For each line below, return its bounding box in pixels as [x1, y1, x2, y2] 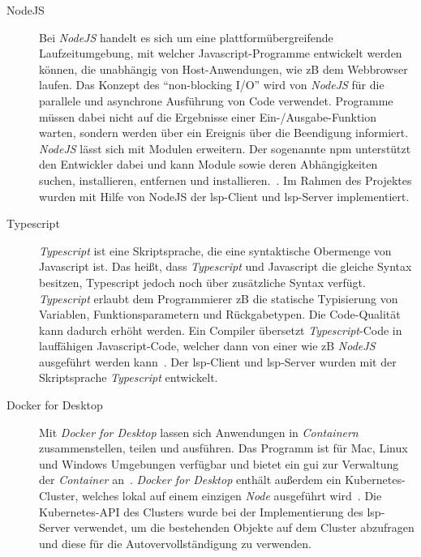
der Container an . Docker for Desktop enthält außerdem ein [39, 471, 342, 488]
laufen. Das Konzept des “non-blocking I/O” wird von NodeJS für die [39, 76, 384, 93]
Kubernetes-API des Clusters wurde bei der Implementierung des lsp [39, 503, 381, 520]
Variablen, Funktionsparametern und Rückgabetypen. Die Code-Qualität [39, 306, 401, 323]
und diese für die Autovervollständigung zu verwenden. [39, 534, 311, 551]
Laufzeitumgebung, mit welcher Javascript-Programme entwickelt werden [39, 45, 402, 62]
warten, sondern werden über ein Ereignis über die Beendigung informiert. [39, 124, 409, 141]
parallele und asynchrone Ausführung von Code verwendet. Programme [39, 92, 393, 109]
